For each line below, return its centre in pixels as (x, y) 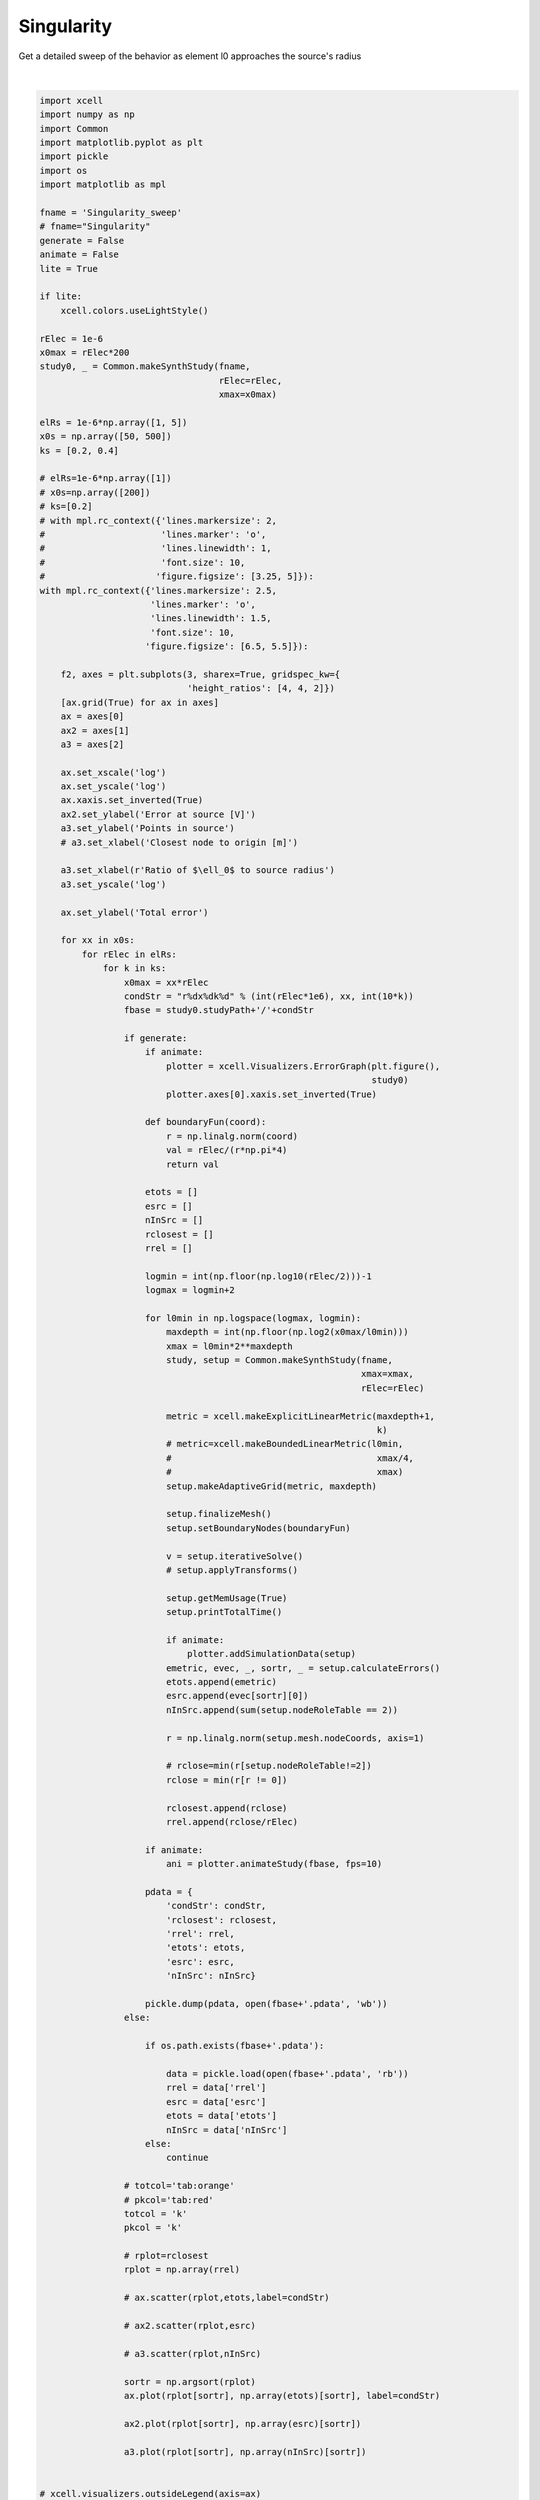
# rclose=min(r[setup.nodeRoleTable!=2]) (268, 1766)
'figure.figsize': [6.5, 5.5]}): (227, 646)
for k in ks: (134, 968)
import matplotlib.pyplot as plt (121, 143)
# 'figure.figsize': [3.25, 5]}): (176, 576)
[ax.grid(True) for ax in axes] (140, 702)
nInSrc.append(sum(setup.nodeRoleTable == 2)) (282, 1709)
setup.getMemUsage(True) (226, 1598)
